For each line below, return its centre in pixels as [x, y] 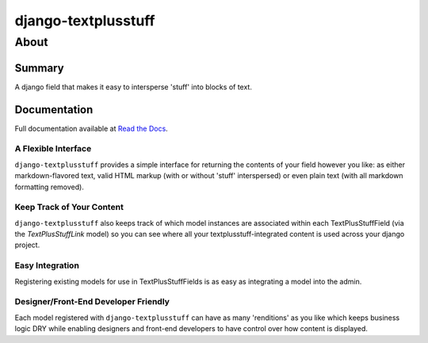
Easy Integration [47, 265]
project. [27, 245]
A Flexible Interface [53, 149]
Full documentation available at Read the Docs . [91, 128]
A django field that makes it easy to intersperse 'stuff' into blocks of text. [134, 86]
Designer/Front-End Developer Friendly [92, 302]
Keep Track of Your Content [69, 208]
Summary [39, 68]
